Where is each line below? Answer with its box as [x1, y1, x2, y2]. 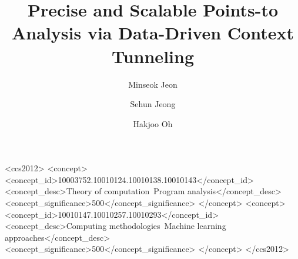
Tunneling [111, 44, 194, 68]
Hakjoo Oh [133, 117, 173, 129]
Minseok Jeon [128, 78, 178, 90]
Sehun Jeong [130, 98, 176, 110]
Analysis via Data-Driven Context [12, 21, 294, 45]
